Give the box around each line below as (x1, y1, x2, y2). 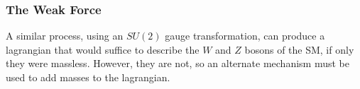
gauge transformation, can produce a (165, 28, 325, 43)
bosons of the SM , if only (244, 42, 354, 57)
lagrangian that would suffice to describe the (6, 42, 200, 57)
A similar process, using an (6, 28, 124, 43)
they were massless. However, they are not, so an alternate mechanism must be (6, 56, 349, 71)
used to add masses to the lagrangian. (6, 70, 170, 84)
